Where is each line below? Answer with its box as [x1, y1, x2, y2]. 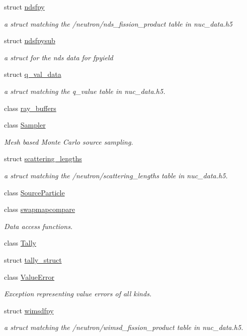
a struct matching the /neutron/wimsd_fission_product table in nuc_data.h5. [4, 322, 243, 332]
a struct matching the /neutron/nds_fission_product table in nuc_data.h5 [4, 18, 232, 29]
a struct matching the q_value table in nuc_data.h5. [4, 85, 166, 96]
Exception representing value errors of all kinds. [4, 288, 152, 299]
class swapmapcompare [4, 204, 75, 214]
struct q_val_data [4, 69, 61, 79]
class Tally [4, 238, 36, 248]
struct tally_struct [4, 254, 62, 265]
